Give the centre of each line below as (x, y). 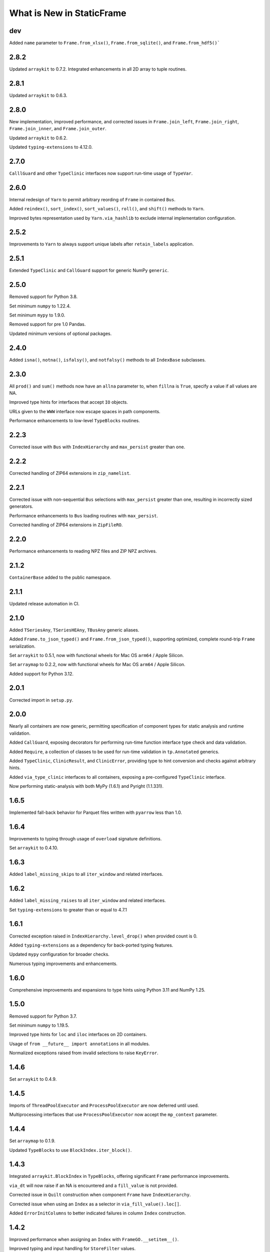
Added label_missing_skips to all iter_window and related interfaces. (86, 874)
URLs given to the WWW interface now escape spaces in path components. (85, 411)
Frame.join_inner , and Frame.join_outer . (58, 129)
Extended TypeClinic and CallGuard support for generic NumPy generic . (89, 270)
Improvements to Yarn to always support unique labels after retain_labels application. (101, 244)
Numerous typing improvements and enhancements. (63, 964)
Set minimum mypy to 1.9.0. (37, 315)
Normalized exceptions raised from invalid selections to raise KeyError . (84, 1053)
